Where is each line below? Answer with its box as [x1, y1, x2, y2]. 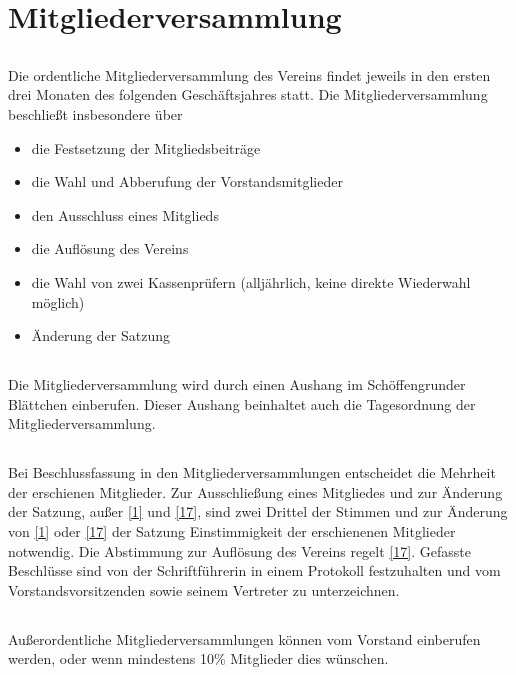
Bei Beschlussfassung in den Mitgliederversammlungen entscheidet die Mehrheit [8, 462, 496, 483]
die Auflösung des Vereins [31, 238, 189, 259]
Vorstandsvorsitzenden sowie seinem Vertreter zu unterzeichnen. [8, 579, 400, 600]
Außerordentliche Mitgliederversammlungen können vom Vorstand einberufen [8, 628, 481, 649]
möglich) [31, 291, 85, 312]
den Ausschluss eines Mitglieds [31, 204, 219, 225]
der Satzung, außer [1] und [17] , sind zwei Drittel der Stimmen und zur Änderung [8, 501, 508, 522]
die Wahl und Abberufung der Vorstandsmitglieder [31, 171, 343, 192]
